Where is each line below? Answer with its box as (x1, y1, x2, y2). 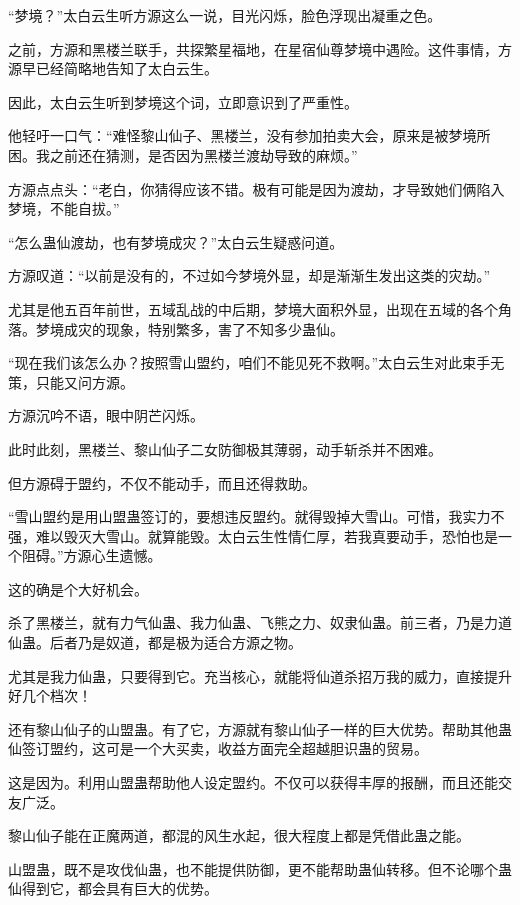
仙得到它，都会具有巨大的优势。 (8, 878, 218, 899)
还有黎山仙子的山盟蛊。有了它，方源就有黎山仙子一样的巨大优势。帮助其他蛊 (8, 718, 512, 739)
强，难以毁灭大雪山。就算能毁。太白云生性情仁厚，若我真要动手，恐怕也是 (8, 525, 498, 546)
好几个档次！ (8, 685, 92, 706)
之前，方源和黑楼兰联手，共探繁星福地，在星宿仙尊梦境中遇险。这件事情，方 (8, 38, 512, 59)
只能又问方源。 (35, 371, 134, 392)
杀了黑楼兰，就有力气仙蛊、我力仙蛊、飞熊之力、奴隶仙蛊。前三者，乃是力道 (8, 612, 512, 633)
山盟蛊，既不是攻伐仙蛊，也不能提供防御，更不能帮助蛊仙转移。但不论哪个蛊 (8, 858, 512, 879)
